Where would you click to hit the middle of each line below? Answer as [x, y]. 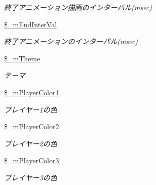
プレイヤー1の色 [31, 109]
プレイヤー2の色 [31, 143]
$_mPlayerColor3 [32, 160]
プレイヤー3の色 [31, 177]
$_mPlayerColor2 [32, 126]
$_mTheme [22, 58]
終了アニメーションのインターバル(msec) [71, 41]
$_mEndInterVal [31, 24]
